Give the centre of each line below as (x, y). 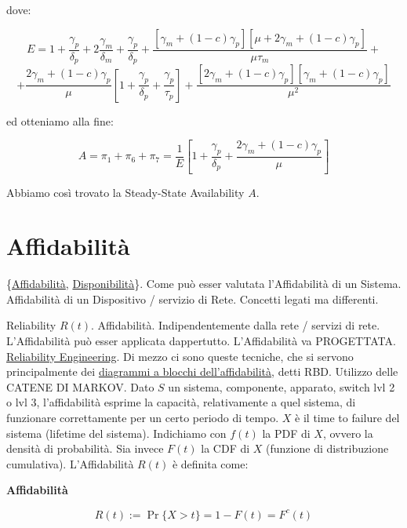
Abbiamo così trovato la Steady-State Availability (125, 192)
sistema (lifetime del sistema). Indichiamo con (116, 433)
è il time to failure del (347, 418)
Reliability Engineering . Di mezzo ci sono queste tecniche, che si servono (180, 356)
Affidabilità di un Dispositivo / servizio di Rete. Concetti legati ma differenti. (193, 299)
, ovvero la (348, 433)
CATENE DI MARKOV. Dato (80, 386)
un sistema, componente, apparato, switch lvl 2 (282, 386)
